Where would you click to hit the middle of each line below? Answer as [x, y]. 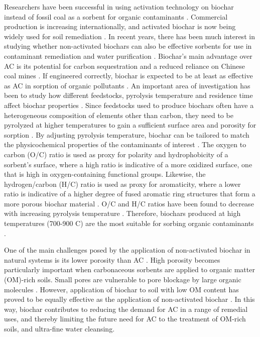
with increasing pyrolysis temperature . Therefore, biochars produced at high [122, 213]
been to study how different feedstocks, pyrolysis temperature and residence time [128, 95]
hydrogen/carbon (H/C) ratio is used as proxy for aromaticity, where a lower [122, 184]
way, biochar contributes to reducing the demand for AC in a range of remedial [126, 309]
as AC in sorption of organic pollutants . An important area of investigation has [127, 85]
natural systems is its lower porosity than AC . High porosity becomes [112, 259]
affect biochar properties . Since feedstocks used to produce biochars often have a [129, 105]
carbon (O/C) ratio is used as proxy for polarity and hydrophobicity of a [116, 154]
